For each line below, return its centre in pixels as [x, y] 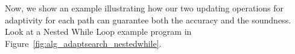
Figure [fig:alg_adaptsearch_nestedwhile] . [83, 43]
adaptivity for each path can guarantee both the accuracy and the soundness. [148, 19]
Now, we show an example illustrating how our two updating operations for [144, 8]
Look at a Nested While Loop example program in [98, 31]
